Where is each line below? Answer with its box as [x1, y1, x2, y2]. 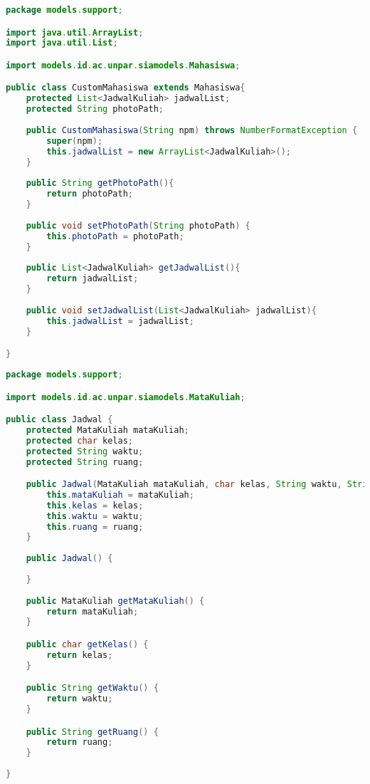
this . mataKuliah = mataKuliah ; [46, 489, 194, 500]
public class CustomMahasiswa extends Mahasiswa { [6, 83, 245, 93]
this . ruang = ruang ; [46, 521, 144, 532]
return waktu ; [46, 694, 113, 704]
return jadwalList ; [46, 273, 139, 284]
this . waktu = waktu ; [46, 511, 144, 521]
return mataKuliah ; [46, 606, 139, 617]
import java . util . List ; [6, 38, 118, 48]
